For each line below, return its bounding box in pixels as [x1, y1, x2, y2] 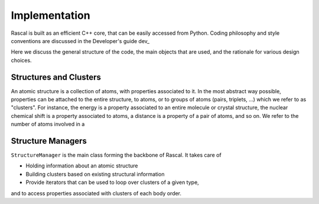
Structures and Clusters [11, 72, 102, 82]
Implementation [11, 9, 91, 22]
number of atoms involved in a [11, 121, 85, 128]
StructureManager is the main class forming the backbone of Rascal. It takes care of [11, 152, 222, 159]
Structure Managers [11, 136, 87, 146]
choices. [11, 57, 32, 64]
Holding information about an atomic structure [25, 162, 138, 169]
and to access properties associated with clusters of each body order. [11, 189, 182, 197]
